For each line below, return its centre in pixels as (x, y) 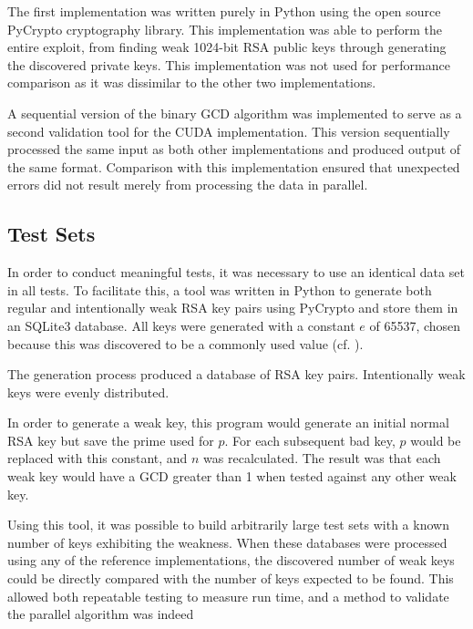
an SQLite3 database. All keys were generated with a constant (181, 325)
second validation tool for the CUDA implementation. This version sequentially (229, 131)
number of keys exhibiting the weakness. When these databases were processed (227, 542)
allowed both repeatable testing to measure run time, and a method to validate (228, 596)
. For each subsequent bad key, (310, 440)
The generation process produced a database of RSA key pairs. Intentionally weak (236, 374)
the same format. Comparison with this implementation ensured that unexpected (234, 166)
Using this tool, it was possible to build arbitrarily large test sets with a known (228, 525)
